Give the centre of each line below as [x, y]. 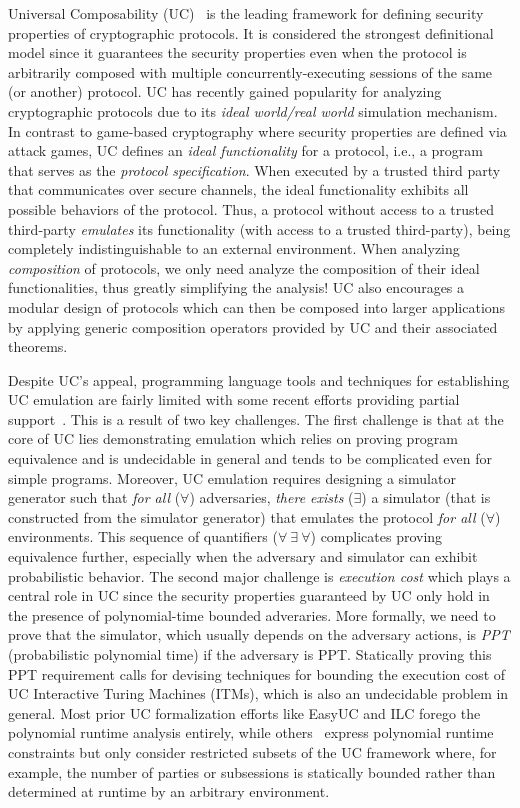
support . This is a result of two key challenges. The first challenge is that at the [256, 418]
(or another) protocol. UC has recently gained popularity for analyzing [225, 91]
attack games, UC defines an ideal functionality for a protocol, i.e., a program [245, 150]
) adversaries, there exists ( [271, 497]
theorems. [38, 346]
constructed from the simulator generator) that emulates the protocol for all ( [247, 516]
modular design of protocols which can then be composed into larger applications [257, 306]
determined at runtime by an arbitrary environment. [169, 791]
